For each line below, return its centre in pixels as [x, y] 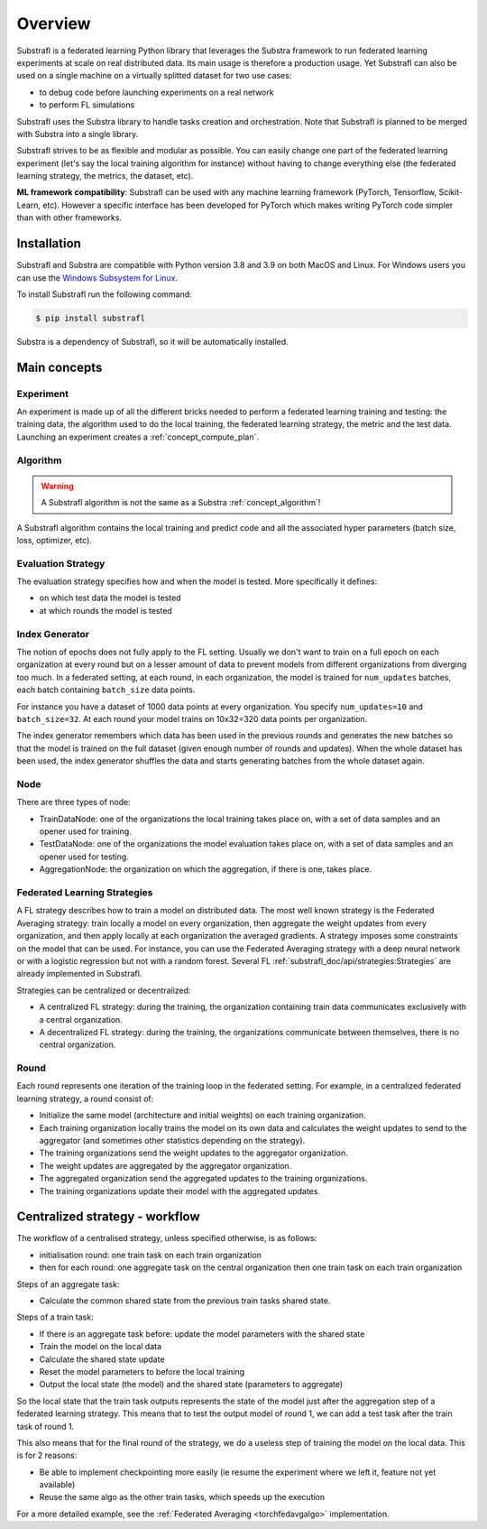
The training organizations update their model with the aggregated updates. [179, 1191]
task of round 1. [46, 1426]
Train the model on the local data [101, 1347]
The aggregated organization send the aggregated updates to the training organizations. [203, 1179]
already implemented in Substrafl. [79, 974]
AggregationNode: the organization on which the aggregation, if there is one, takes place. [206, 869]
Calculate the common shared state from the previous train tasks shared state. [185, 1301]
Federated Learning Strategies [85, 892]
